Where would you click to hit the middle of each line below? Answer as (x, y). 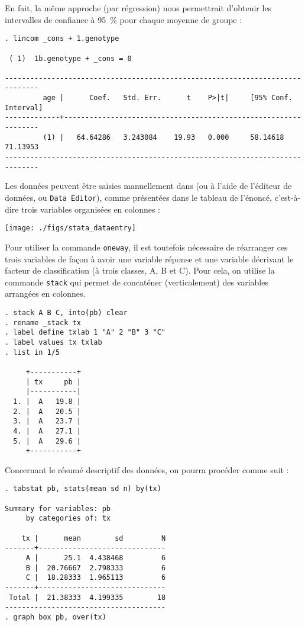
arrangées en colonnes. (45, 293)
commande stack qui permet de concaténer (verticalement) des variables (137, 282)
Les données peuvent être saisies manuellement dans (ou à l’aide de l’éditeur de (148, 186)
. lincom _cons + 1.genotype (62, 39)
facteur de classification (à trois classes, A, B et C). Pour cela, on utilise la (140, 270)
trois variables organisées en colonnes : (91, 209)
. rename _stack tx (43, 322)
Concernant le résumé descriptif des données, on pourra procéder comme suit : (147, 469)
